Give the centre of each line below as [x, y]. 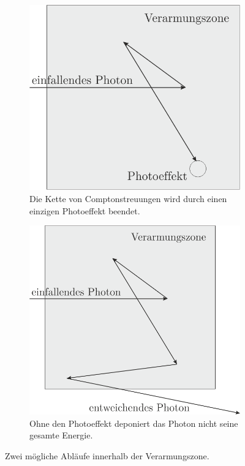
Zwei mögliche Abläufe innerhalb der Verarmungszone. [107, 455]
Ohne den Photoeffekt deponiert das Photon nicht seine [134, 423]
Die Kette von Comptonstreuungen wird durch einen [128, 199]
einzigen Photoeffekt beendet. [85, 210]
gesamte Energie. [61, 435]
